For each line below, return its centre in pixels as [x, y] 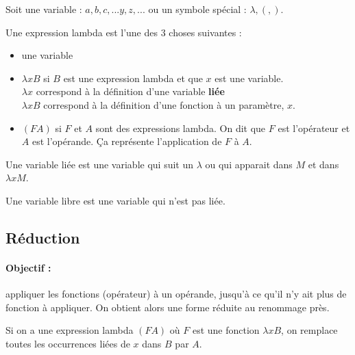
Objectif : [28, 267]
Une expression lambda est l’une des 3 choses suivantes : [124, 32]
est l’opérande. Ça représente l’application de [127, 141]
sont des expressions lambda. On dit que [181, 128]
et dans [323, 164]
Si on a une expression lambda [70, 330]
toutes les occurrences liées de [68, 343]
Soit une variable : [44, 9]
